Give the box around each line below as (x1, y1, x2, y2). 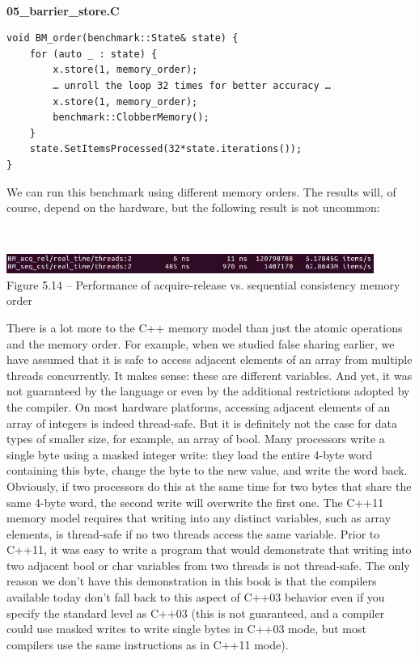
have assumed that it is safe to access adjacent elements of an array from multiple (6, 351, 413, 368)
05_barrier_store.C (6, 2, 120, 19)
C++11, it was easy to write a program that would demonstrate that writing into (6, 541, 412, 558)
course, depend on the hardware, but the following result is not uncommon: (6, 199, 380, 216)
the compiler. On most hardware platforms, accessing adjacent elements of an (6, 398, 391, 415)
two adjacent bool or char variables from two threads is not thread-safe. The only (6, 556, 410, 573)
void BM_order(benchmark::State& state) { (6, 32, 239, 44)
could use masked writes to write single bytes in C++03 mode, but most (6, 620, 366, 637)
